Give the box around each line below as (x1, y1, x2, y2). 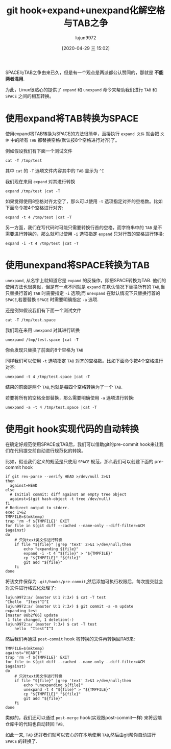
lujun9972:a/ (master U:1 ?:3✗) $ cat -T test (5, 595, 106, 600)
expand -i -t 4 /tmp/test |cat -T (5, 241, 79, 246)
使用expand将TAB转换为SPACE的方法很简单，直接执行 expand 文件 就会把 (5, 131, 160, 137)
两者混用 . (5, 76, 25, 82)
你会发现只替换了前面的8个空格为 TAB (5, 346, 84, 353)
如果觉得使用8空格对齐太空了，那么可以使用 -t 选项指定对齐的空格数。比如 (5, 198, 163, 204)
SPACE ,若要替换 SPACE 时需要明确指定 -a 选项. (5, 296, 99, 303)
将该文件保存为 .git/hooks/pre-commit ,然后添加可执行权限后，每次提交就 (5, 578, 159, 584)
